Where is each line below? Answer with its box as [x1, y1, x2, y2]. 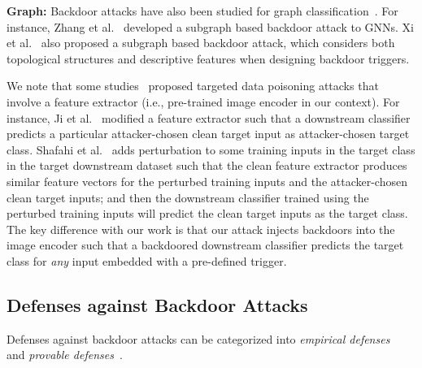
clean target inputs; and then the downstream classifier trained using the [7, 188, 369, 206]
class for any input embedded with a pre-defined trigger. [7, 252, 287, 269]
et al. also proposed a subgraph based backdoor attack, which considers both [7, 34, 395, 51]
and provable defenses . [7, 346, 123, 363]
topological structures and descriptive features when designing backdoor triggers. [7, 50, 410, 67]
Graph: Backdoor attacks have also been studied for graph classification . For [7, 2, 398, 19]
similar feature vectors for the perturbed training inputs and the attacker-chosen [7, 172, 407, 189]
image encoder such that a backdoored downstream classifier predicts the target [7, 236, 404, 253]
